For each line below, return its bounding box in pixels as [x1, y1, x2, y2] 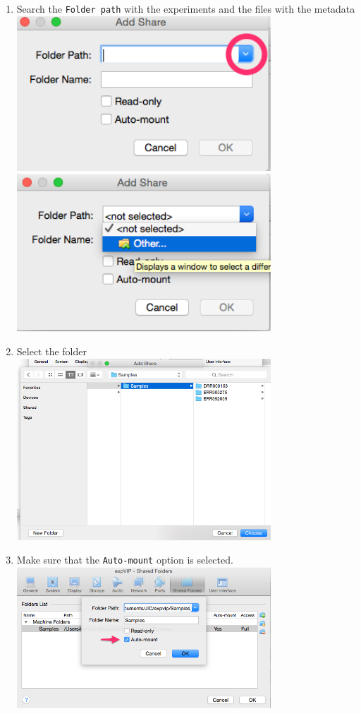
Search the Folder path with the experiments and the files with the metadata [16, 1, 355, 16]
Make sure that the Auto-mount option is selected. [16, 552, 233, 567]
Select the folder [16, 343, 87, 358]
